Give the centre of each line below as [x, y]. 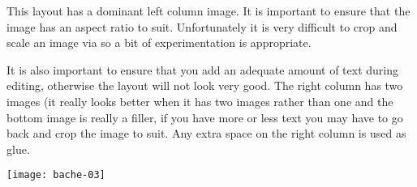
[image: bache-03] [56, 175]
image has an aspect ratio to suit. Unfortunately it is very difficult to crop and [202, 26]
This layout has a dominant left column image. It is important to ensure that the [208, 11]
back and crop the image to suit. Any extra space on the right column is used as [206, 133]
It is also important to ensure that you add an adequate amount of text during [202, 69]
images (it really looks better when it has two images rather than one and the [200, 101]
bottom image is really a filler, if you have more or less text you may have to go [205, 117]
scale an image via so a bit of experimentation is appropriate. [159, 42]
